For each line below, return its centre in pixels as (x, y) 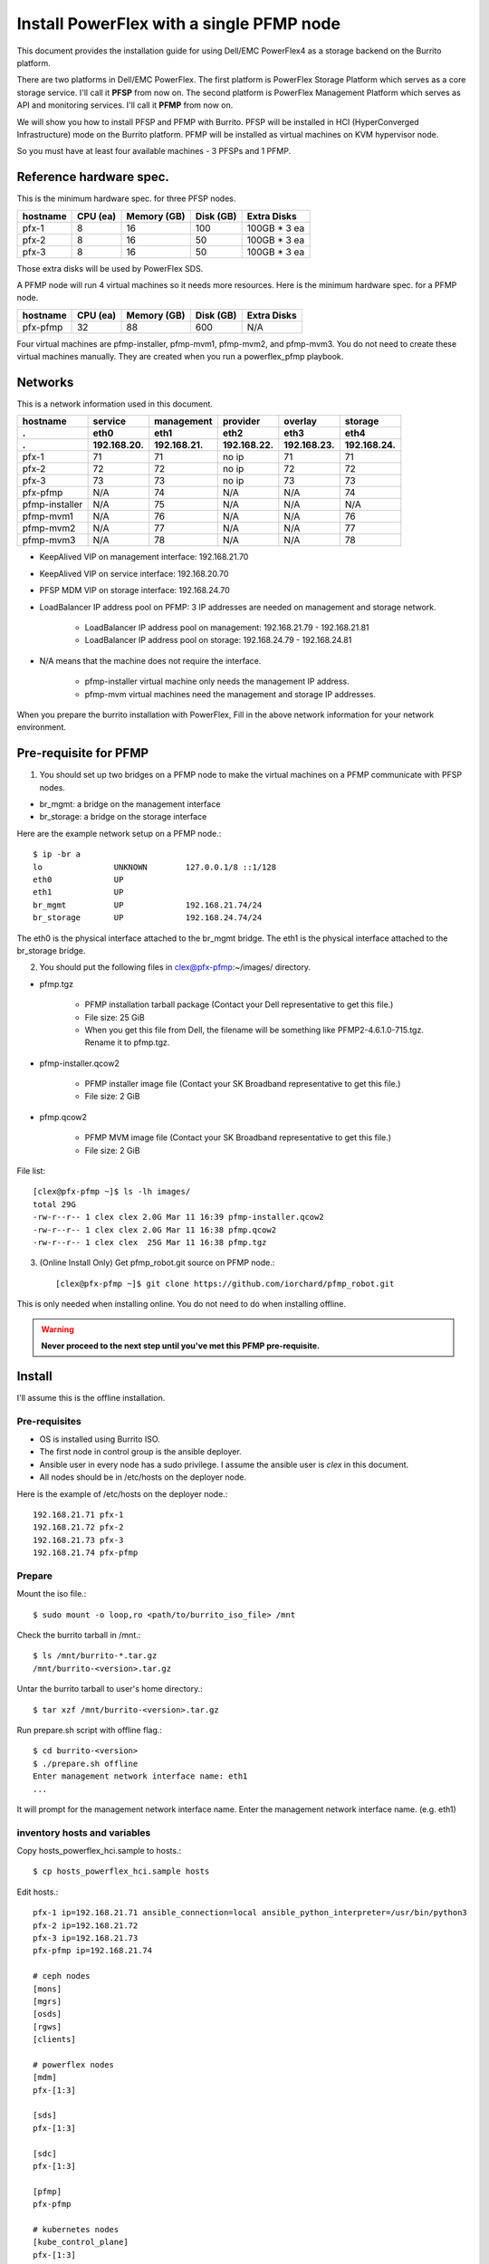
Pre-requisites (49, 1421)
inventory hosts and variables (84, 1832)
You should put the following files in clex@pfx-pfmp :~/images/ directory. (175, 967)
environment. (42, 727)
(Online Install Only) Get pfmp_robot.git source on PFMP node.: (157, 1262)
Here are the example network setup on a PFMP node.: (119, 833)
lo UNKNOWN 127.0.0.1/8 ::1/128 (154, 867)
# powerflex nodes (74, 2064)
